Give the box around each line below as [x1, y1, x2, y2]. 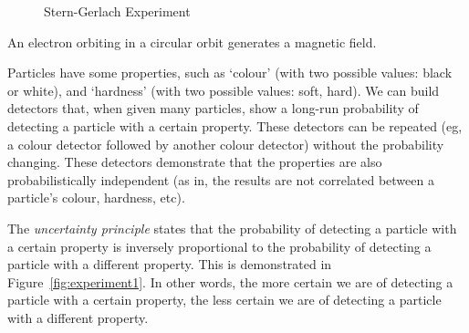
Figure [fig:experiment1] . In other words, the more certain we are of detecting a [7, 272, 453, 291]
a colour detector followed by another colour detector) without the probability [7, 134, 444, 153]
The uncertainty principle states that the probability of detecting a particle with [7, 218, 457, 237]
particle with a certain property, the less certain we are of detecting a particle [7, 290, 442, 309]
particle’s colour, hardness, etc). [7, 188, 185, 207]
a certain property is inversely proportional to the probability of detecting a [7, 236, 432, 255]
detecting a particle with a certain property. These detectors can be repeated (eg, [7, 116, 463, 135]
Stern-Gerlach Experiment [44, 2, 191, 20]
